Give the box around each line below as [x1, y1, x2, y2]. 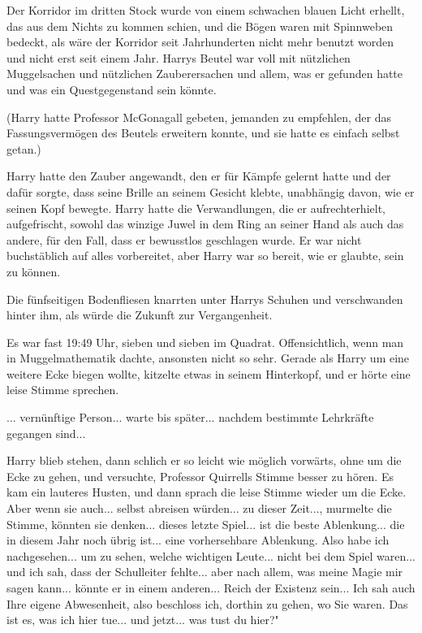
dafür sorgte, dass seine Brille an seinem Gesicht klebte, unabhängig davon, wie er [6, 183, 415, 200]
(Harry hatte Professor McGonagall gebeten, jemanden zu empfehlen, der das [6, 108, 392, 125]
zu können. [6, 262, 61, 280]
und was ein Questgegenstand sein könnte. [6, 80, 217, 98]
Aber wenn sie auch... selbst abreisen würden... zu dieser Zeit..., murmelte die [6, 500, 392, 517]
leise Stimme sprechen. [6, 381, 119, 398]
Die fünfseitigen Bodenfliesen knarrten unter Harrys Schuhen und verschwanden [6, 290, 403, 307]
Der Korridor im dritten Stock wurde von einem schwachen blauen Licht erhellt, [6, 2, 405, 18]
